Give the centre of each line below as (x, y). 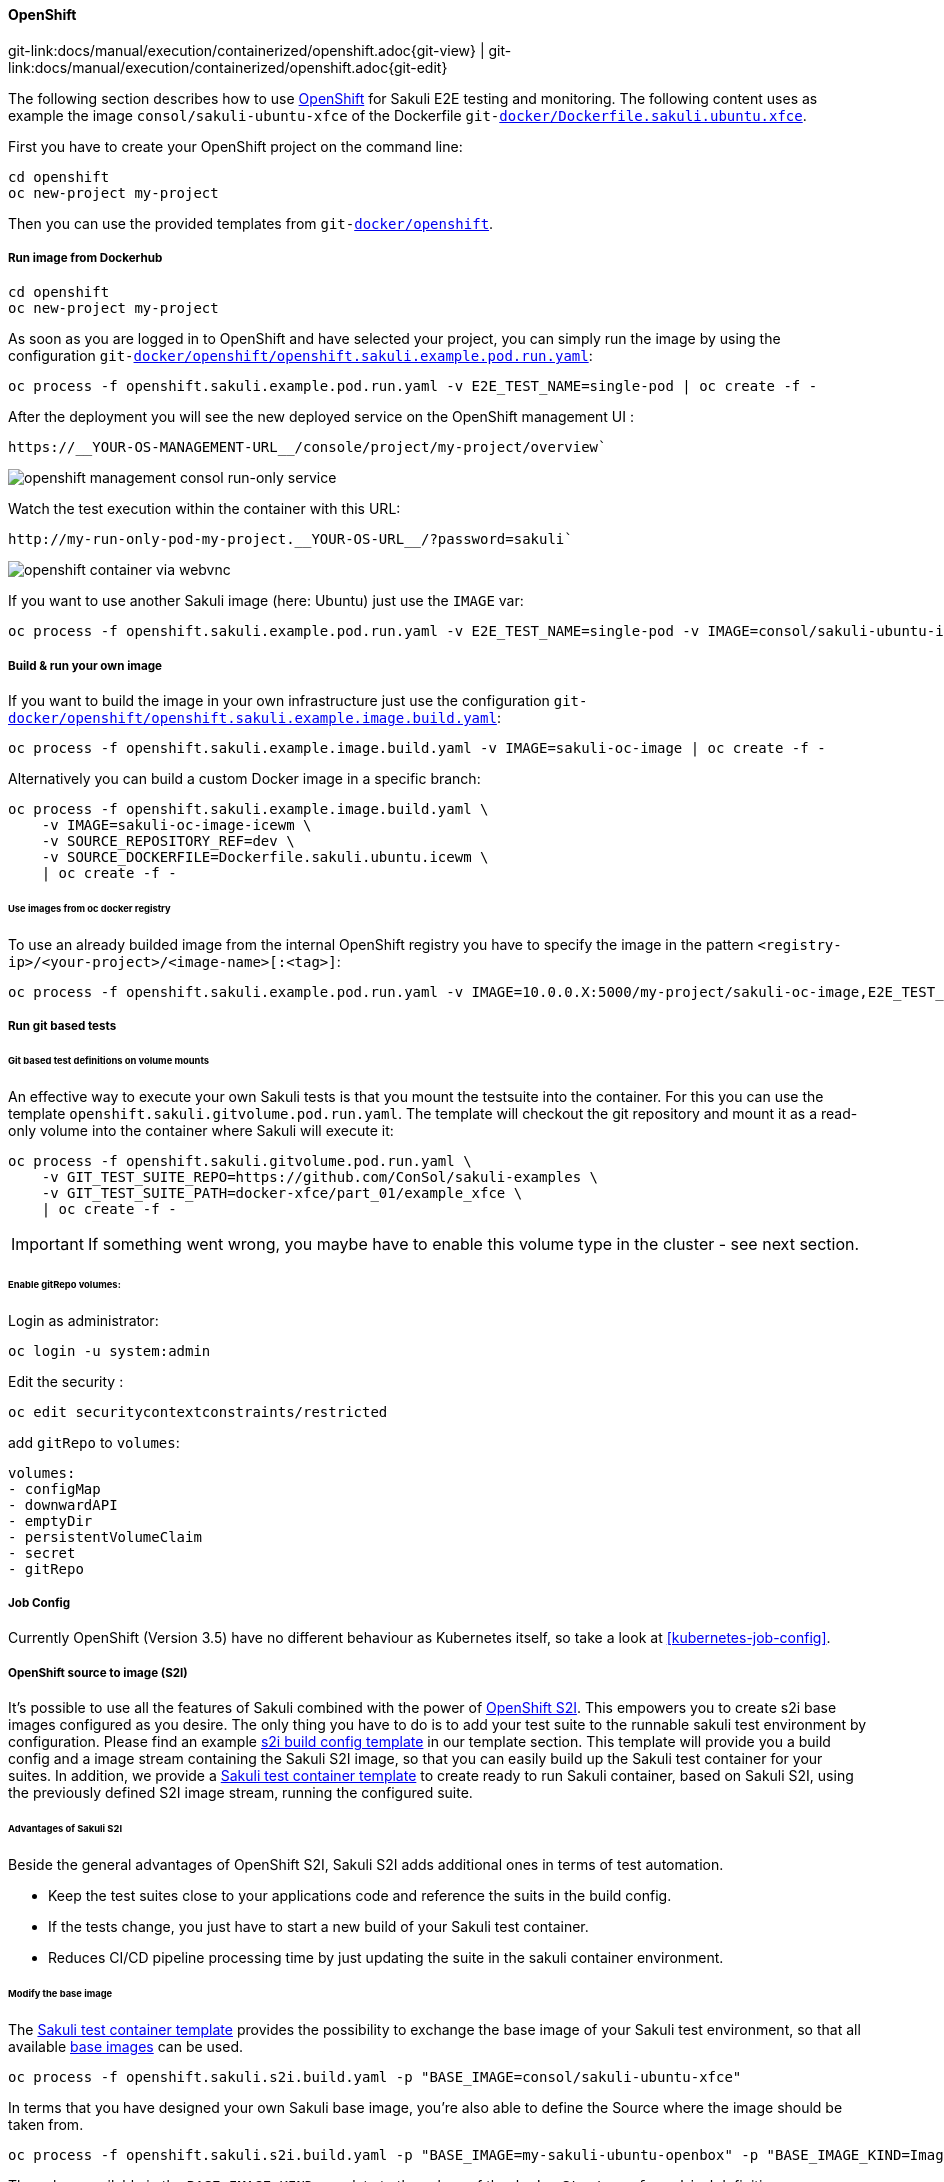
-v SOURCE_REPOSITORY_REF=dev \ (168, 841)
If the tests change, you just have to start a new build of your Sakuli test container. (318, 1926)
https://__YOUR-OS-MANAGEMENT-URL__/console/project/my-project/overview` (307, 447)
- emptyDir (50, 1520)
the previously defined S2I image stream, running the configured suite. (240, 1793)
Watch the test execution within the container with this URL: (204, 509)
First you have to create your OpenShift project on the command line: (235, 146)
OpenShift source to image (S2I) (98, 1672)
